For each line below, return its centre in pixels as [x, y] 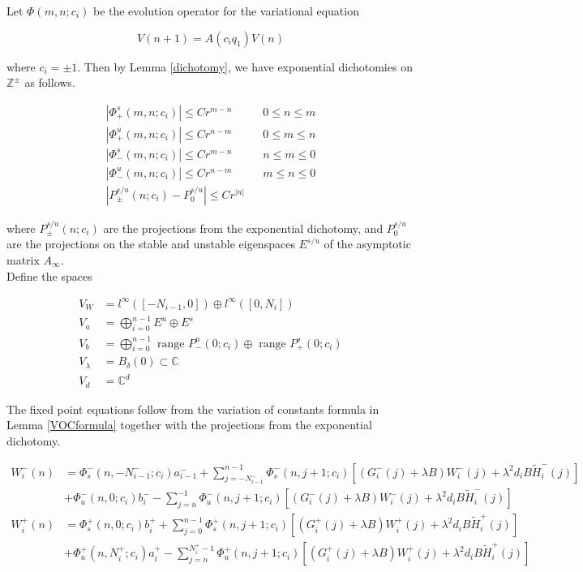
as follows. [50, 82]
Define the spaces [49, 275]
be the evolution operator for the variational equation [226, 11]
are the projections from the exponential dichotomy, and [243, 228]
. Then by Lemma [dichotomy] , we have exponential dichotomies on [245, 66]
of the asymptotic [367, 244]
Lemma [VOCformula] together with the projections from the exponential [189, 425]
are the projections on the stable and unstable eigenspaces [151, 244]
